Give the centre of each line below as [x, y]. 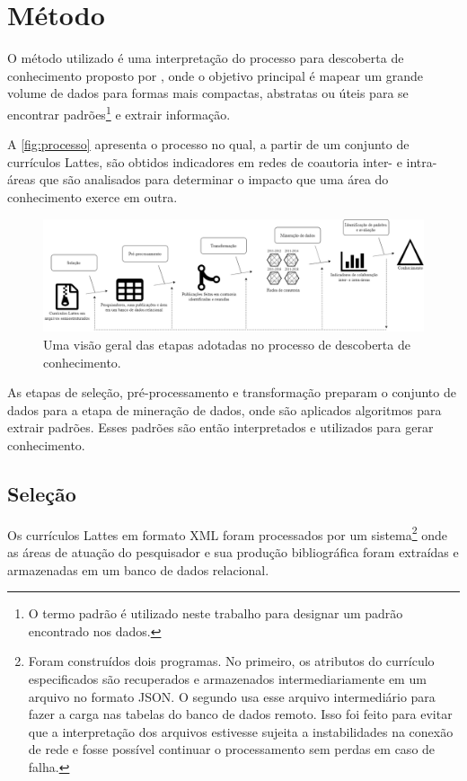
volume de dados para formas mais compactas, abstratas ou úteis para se [208, 93]
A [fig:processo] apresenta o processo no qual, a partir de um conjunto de [208, 144]
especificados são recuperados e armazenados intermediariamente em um [227, 678]
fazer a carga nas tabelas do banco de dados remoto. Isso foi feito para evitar [240, 714]
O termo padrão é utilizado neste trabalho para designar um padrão [216, 613]
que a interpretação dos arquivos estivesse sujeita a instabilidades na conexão [241, 731]
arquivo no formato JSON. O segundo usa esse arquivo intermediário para [232, 696]
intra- [422, 161]
